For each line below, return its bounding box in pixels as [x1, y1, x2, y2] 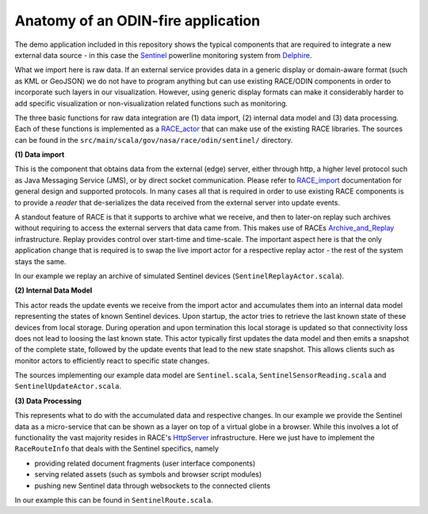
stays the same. [14, 256, 67, 266]
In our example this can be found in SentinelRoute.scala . [14, 496, 214, 504]
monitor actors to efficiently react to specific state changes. [14, 355, 210, 365]
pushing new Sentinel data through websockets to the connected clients [34, 481, 271, 490]
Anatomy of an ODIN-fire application [14, 12, 261, 29]
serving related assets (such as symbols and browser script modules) [34, 470, 262, 479]
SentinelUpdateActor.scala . [14, 382, 122, 391]
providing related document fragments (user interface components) [34, 458, 256, 468]
